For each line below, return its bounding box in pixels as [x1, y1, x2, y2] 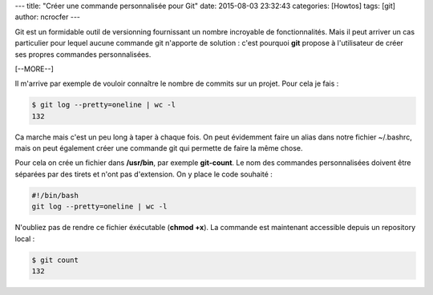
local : [14, 233, 35, 244]
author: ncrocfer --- [14, 12, 80, 22]
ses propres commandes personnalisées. [14, 49, 152, 59]
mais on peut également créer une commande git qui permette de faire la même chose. [14, 143, 303, 153]
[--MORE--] [14, 64, 54, 74]
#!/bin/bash [31, 191, 79, 200]
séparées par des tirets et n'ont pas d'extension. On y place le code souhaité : [14, 169, 273, 179]
